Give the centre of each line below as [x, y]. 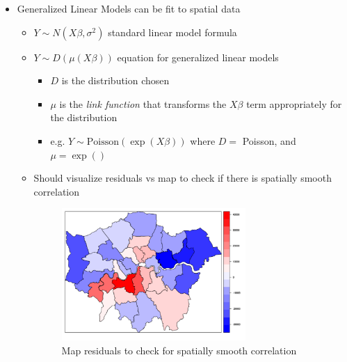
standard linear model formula [172, 32]
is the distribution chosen [115, 80]
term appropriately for [294, 103]
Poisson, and [269, 140]
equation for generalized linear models [198, 57]
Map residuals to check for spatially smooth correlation [179, 350]
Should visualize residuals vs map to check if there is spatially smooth [183, 178]
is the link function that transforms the [143, 103]
